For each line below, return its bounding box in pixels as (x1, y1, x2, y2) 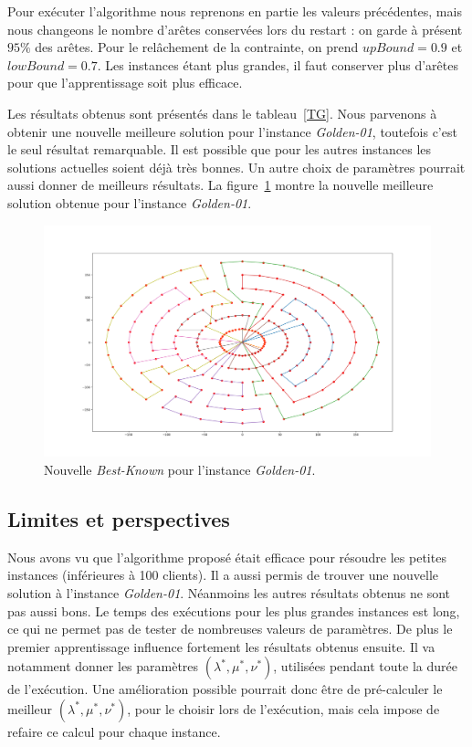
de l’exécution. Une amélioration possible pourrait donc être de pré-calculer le (7, 679, 443, 699)
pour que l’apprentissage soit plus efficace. (7, 73, 243, 92)
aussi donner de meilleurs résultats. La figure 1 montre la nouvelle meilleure (7, 175, 434, 195)
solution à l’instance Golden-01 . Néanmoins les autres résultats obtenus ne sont (7, 583, 451, 602)
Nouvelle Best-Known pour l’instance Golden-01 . (44, 459, 316, 479)
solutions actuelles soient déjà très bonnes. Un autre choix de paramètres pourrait (7, 157, 466, 176)
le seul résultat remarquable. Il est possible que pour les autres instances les (7, 140, 432, 159)
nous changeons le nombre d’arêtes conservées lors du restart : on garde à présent (7, 19, 463, 38)
